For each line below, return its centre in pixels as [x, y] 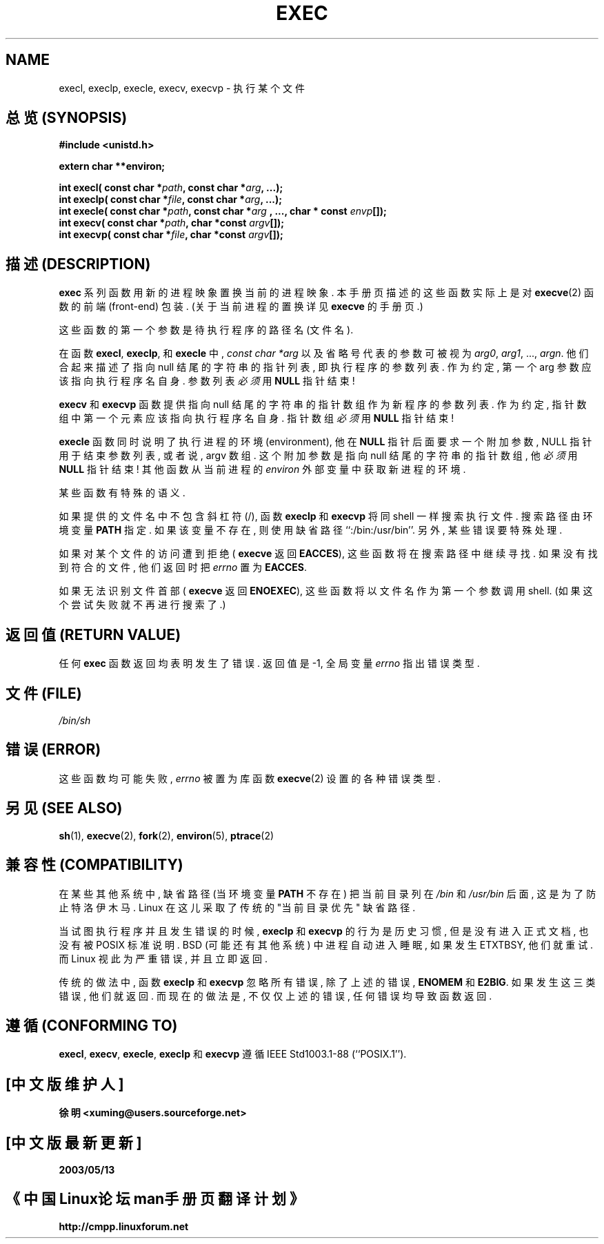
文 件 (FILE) [44, 693]
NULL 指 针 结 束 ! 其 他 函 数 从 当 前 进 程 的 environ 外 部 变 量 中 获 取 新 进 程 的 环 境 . [262, 469]
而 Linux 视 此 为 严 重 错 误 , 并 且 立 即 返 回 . [163, 958]
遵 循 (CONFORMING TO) [92, 1025]
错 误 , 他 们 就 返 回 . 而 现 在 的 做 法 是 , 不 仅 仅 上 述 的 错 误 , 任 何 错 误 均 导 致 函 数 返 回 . [275, 995]
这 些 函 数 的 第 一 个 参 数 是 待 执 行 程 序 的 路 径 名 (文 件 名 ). [206, 330]
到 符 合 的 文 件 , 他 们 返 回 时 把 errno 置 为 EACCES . [183, 567]
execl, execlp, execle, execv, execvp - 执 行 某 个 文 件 [182, 88]
